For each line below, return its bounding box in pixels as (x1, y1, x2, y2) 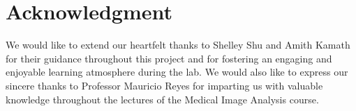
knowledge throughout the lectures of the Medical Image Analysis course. (6, 92, 319, 106)
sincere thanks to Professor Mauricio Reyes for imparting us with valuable (6, 78, 323, 92)
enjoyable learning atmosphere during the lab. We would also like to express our (6, 65, 348, 79)
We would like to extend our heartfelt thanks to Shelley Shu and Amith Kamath (6, 37, 350, 52)
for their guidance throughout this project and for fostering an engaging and (6, 51, 332, 65)
